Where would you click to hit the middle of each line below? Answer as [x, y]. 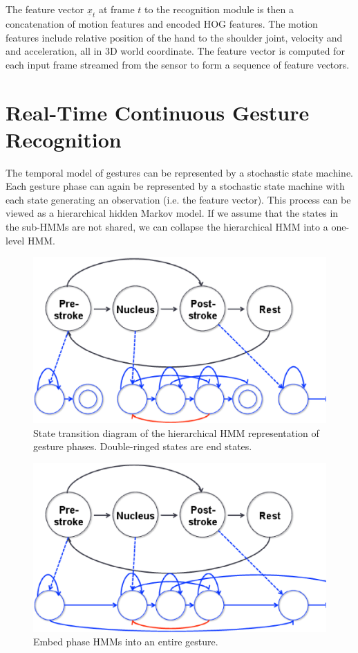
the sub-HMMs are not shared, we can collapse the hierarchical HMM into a [167, 227]
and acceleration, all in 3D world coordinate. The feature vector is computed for [175, 51]
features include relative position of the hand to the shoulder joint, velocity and [174, 37]
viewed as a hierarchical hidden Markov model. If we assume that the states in [172, 213]
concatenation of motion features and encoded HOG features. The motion [162, 24]
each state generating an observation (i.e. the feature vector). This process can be [178, 199]
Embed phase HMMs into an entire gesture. [126, 642]
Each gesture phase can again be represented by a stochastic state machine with [175, 186]
